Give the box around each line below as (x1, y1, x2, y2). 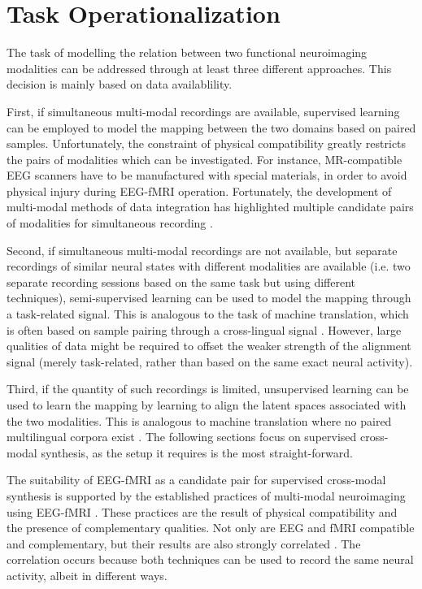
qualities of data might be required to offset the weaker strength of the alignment (7, 337, 411, 354)
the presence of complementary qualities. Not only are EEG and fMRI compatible (7, 519, 415, 536)
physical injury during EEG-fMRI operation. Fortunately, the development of (7, 182, 392, 199)
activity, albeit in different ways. (7, 566, 167, 583)
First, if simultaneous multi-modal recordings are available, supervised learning (7, 102, 400, 119)
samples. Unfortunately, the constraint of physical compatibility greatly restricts (7, 135, 407, 152)
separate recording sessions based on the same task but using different (7, 273, 355, 290)
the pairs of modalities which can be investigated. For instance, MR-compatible (7, 150, 402, 167)
